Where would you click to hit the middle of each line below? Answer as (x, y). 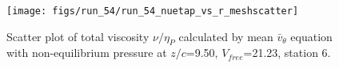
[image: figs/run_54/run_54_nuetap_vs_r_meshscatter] (153, 11)
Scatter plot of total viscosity (78, 36)
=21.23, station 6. (287, 53)
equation (311, 36)
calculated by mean (226, 36)
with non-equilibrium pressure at (87, 53)
